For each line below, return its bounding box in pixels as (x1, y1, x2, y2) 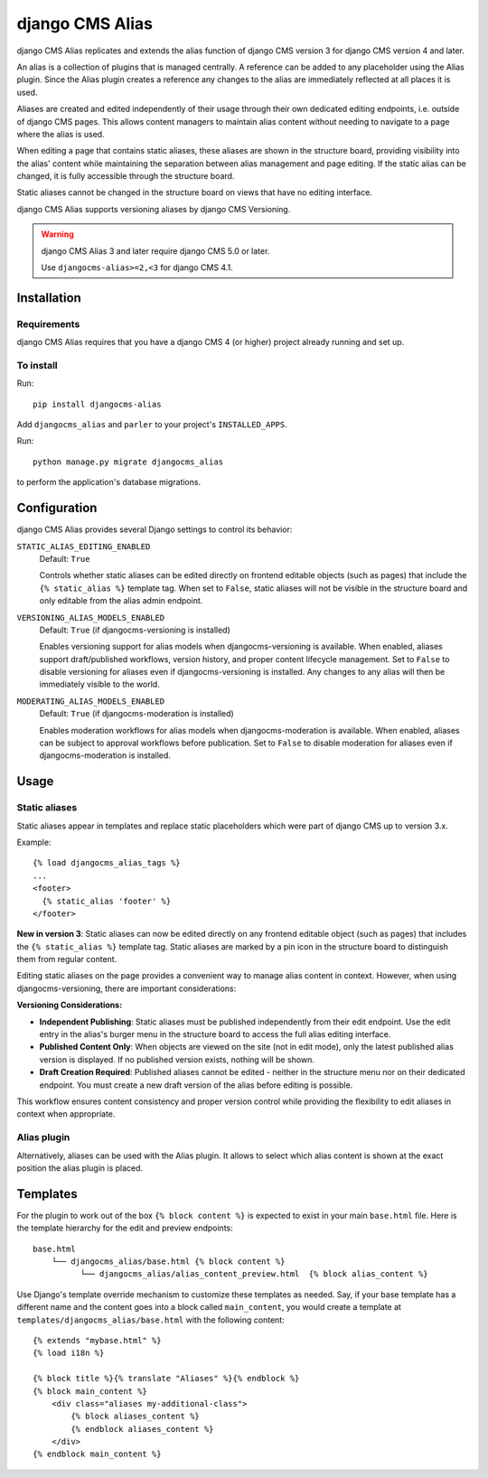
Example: (16, 837, 52, 847)
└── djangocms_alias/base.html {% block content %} (51, 1257, 286, 1267)
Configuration (16, 500, 98, 516)
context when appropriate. (16, 1108, 116, 1119)
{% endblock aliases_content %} (70, 1424, 214, 1434)
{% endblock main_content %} (33, 1449, 162, 1459)
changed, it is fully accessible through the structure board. (16, 171, 235, 182)
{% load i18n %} (33, 1348, 105, 1359)
